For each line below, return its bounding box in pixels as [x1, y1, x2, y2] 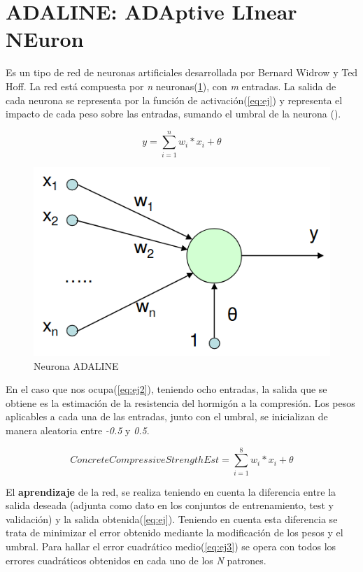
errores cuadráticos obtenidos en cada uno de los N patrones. [6, 552, 266, 567]
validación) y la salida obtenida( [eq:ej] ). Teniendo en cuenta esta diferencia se [6, 511, 338, 526]
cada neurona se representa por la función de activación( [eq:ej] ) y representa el [6, 92, 343, 107]
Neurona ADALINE [34, 358, 119, 373]
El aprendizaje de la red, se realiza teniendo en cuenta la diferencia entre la [6, 484, 336, 499]
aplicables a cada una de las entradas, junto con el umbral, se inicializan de [6, 409, 328, 424]
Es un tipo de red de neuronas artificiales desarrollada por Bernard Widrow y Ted [6, 65, 358, 80]
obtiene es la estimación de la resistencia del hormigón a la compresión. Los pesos [6, 395, 355, 410]
